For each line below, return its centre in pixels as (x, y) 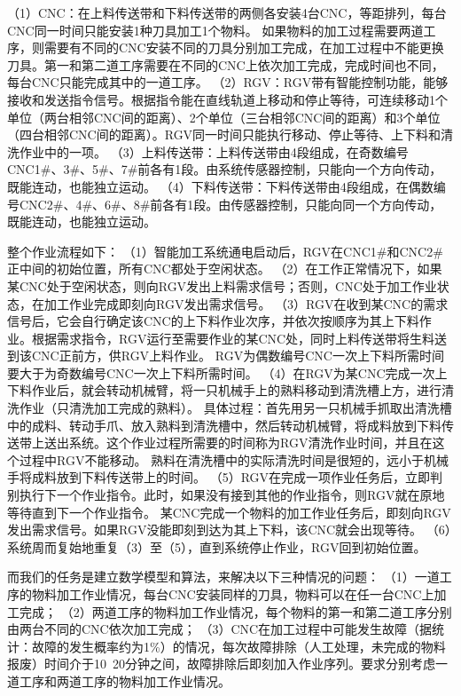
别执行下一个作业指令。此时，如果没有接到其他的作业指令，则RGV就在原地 (226, 495)
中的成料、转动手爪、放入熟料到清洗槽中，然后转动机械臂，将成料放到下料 (224, 425)
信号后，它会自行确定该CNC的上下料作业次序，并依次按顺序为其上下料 (213, 321)
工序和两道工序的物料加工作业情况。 (125, 680)
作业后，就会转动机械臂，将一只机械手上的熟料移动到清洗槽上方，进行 (236, 390)
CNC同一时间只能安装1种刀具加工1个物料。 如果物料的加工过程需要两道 (215, 30)
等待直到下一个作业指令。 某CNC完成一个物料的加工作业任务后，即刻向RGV (229, 512)
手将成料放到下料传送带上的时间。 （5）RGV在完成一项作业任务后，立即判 (225, 477)
